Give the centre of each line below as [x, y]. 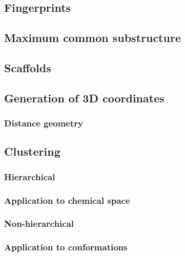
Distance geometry [44, 123]
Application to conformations [66, 247]
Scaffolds [28, 67]
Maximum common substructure [92, 38]
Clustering [32, 151]
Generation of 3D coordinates [84, 98]
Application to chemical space [67, 200]
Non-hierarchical [39, 223]
